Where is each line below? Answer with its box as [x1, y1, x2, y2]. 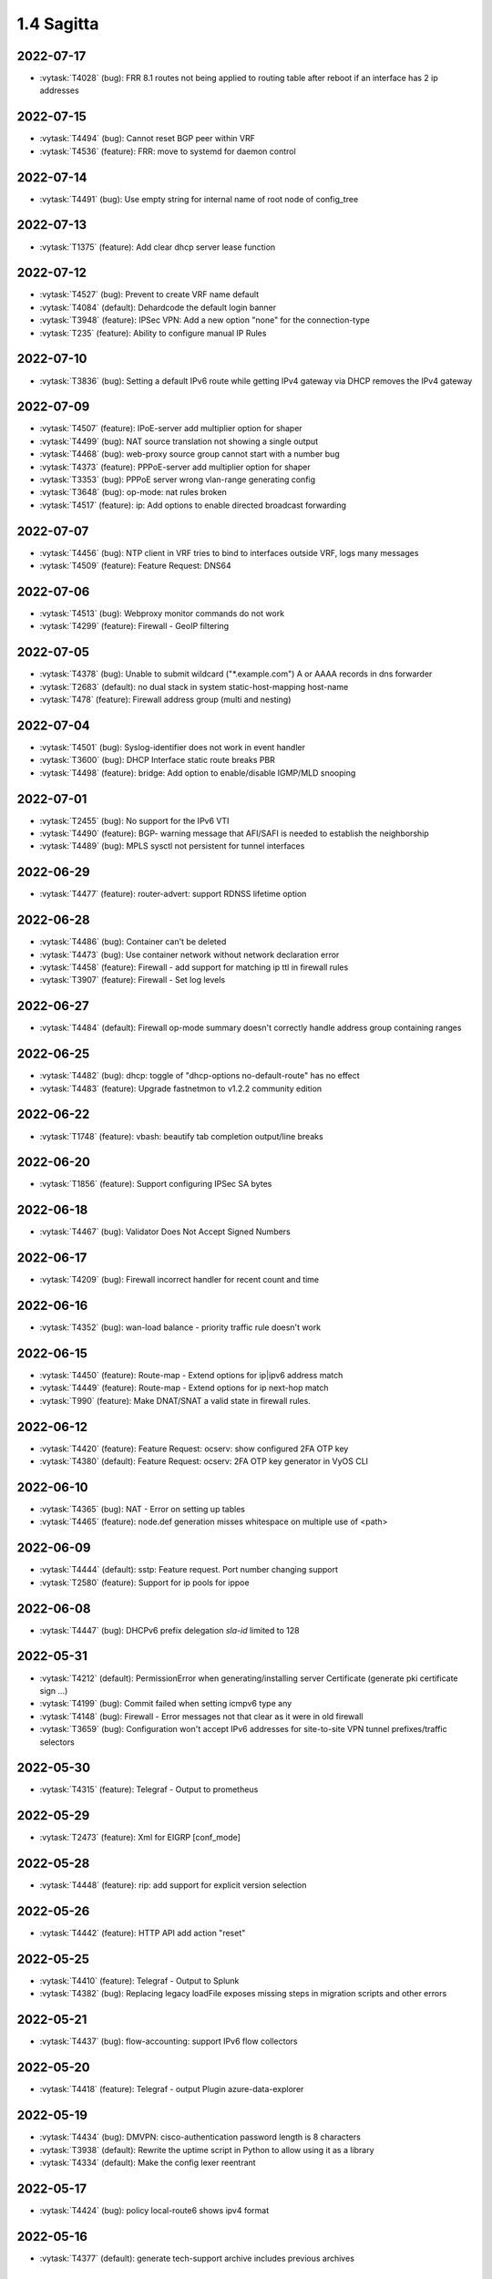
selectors [39, 1737, 75, 1748]
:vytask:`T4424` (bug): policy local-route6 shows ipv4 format [39, 2204, 270, 2215]
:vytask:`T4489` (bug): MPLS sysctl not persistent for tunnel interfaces [39, 840, 305, 851]
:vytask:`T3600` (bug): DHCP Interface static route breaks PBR [39, 755, 275, 766]
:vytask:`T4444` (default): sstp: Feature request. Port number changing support [39, 1564, 339, 1575]
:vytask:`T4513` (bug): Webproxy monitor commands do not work [39, 608, 285, 619]
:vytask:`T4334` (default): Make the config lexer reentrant [39, 2157, 256, 2168]
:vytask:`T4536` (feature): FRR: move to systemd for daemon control [39, 146, 296, 157]
